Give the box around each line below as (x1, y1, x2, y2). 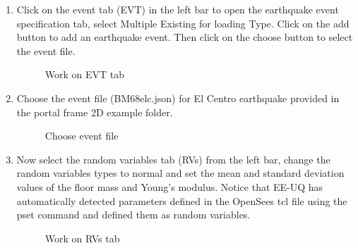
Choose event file (44, 128, 119, 143)
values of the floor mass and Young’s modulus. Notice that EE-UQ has (16, 179, 323, 194)
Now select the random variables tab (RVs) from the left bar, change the (16, 151, 330, 166)
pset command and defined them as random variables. (16, 207, 251, 222)
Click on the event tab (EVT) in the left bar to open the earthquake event (16, 2, 339, 16)
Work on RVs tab (44, 230, 120, 245)
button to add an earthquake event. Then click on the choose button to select (16, 30, 353, 44)
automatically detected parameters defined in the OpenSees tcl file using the (16, 193, 347, 208)
